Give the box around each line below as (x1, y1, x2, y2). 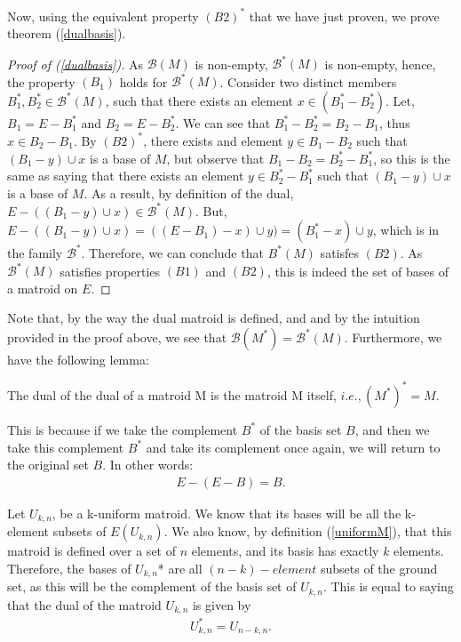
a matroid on (7, 278, 78, 297)
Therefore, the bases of (7, 558, 131, 577)
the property (7, 72, 76, 91)
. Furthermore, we (344, 327, 442, 346)
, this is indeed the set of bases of (266, 261, 449, 280)
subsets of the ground (320, 558, 438, 577)
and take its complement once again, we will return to (146, 437, 441, 456)
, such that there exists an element (105, 91, 294, 109)
